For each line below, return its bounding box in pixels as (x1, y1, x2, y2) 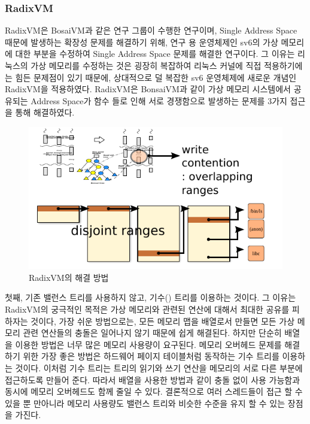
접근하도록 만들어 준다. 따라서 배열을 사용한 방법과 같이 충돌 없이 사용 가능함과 (5, 373, 300, 386)
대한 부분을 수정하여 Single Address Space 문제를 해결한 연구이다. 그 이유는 (15, 47, 295, 60)
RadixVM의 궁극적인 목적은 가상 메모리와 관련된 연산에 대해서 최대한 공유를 (5, 302, 290, 315)
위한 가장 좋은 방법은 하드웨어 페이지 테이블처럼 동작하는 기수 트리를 (23, 350, 279, 362)
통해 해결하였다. (15, 106, 75, 119)
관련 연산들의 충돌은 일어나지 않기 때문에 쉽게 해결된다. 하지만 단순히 (23, 326, 282, 339)
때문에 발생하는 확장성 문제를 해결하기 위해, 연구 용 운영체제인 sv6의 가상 (5, 35, 278, 48)
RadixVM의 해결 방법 (29, 271, 109, 283)
